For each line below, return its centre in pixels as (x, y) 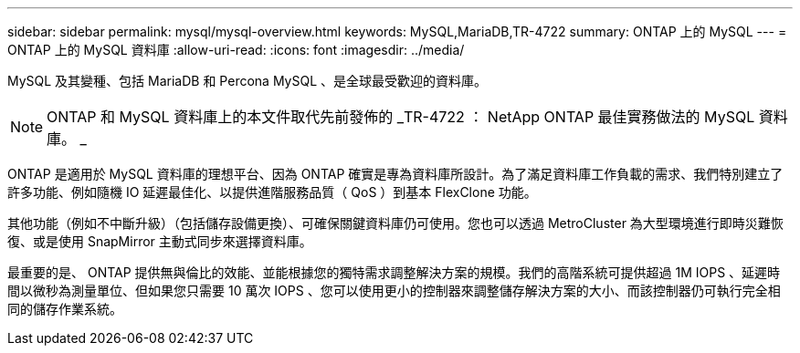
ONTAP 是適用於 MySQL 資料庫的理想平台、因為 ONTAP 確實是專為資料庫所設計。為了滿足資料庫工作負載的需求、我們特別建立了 (395, 174)
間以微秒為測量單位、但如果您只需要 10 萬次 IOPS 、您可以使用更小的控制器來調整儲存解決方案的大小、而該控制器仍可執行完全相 (394, 291)
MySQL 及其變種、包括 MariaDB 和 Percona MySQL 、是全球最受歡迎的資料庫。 (247, 81)
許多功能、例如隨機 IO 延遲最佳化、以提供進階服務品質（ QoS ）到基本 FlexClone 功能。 (272, 192)
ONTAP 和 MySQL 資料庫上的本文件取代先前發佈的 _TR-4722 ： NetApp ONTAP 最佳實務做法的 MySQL (401, 117)
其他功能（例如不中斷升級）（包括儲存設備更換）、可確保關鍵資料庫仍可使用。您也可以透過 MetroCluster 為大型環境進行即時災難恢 (395, 223)
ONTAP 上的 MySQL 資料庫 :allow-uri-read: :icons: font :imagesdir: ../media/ (236, 50)
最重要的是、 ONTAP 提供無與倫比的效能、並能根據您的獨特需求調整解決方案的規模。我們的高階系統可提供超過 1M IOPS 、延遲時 (394, 272)
